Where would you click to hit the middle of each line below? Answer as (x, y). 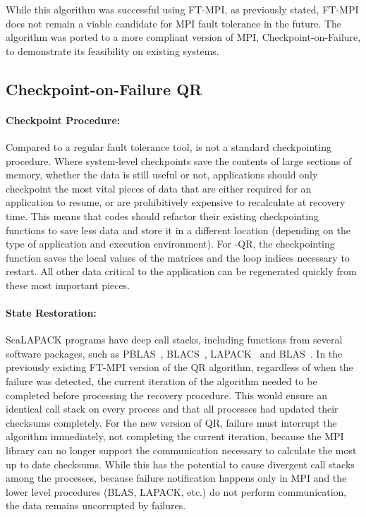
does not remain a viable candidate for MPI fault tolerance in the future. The (174, 23)
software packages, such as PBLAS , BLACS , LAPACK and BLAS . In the (174, 353)
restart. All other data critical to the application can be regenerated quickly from (181, 271)
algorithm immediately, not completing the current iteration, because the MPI (175, 436)
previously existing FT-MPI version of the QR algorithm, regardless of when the (179, 367)
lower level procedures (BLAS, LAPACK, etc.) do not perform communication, (176, 491)
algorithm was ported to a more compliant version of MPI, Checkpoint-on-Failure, (183, 37)
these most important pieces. (68, 285)
